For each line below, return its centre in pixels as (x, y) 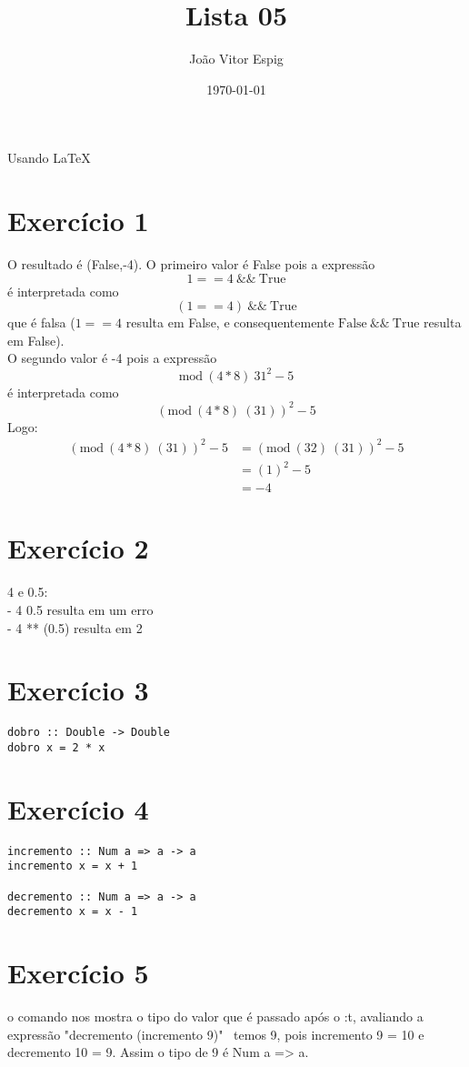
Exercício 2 (78, 548)
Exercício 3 (78, 690)
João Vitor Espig (236, 59)
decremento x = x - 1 (73, 912)
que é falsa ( (41, 322)
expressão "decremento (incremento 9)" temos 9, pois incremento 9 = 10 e (216, 1034)
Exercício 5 (78, 973)
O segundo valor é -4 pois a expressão (112, 358)
